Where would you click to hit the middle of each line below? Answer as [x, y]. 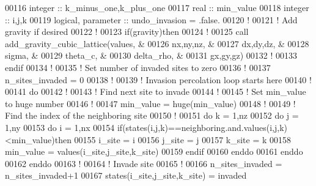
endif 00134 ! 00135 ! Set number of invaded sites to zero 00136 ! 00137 [138, 67]
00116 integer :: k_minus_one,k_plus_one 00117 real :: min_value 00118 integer [157, 7]
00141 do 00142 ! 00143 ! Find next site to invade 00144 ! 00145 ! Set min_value [156, 91]
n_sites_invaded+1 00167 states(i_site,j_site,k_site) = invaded [126, 175]
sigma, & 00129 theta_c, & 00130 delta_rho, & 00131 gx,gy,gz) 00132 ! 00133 [151, 55]
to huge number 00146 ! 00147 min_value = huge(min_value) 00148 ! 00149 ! [150, 103]
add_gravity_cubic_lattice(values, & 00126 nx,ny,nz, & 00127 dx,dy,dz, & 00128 [157, 43]
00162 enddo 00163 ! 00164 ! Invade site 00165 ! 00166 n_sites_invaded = [144, 163]
